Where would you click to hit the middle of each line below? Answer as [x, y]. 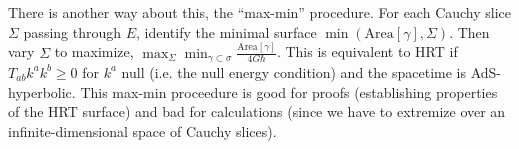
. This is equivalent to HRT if [367, 51]
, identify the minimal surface [226, 31]
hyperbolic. [42, 91]
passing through [72, 31]
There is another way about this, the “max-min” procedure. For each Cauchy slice [260, 12]
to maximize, [94, 51]
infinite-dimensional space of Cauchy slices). [142, 130]
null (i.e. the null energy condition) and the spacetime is [293, 71]
